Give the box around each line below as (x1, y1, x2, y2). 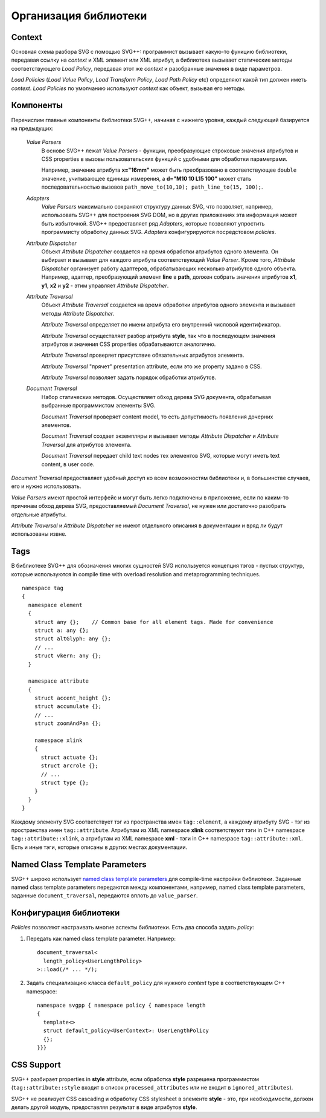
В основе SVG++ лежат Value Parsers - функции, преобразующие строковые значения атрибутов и (41, 147, 298, 154)
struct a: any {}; (34, 626, 89, 634)
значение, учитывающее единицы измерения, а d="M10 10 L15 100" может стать (41, 175, 252, 182)
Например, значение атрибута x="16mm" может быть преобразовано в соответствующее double (41, 166, 297, 174)
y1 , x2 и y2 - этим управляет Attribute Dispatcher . (41, 282, 169, 289)
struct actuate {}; (40, 753, 99, 761)
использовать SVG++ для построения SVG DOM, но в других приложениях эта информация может (41, 212, 298, 219)
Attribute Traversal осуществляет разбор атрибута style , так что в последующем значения (41, 332, 276, 339)
